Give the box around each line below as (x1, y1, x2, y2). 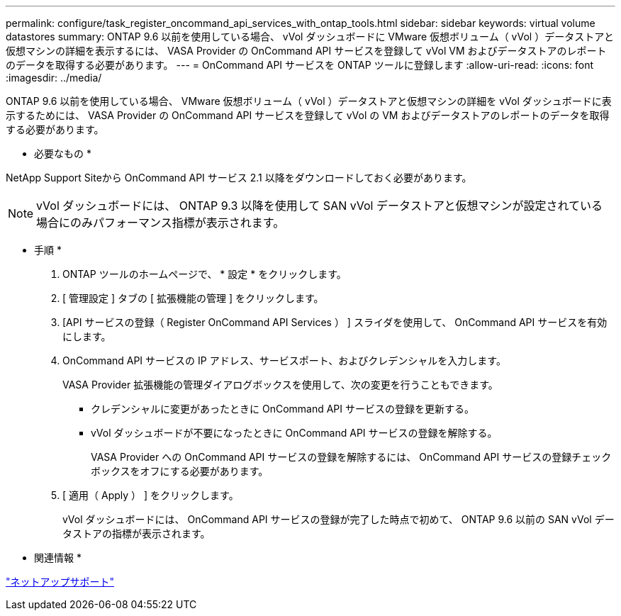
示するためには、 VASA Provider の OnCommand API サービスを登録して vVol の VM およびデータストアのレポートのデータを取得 (6, 109, 610, 121)
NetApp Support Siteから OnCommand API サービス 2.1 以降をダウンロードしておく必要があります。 (6, 172, 472, 184)
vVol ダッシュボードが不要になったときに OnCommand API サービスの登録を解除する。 (91, 427, 498, 439)
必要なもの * (34, 147, 91, 159)
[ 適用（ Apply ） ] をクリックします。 (62, 489, 239, 501)
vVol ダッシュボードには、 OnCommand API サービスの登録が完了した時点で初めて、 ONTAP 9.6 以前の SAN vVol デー (62, 513, 615, 525)
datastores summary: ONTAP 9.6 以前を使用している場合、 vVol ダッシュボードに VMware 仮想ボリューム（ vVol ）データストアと (6, 30, 614, 43)
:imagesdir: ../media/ (6, 72, 102, 84)
